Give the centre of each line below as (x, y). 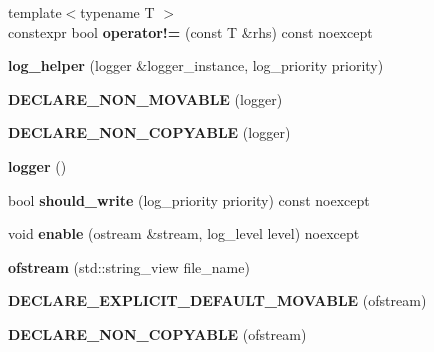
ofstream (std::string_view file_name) (129, 266)
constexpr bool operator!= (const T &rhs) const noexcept (190, 31)
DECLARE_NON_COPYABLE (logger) (149, 132)
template (35, 12)
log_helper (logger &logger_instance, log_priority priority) (196, 65)
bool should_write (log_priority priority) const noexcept (189, 199)
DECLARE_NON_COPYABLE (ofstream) (157, 333)
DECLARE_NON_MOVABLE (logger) (145, 98)
